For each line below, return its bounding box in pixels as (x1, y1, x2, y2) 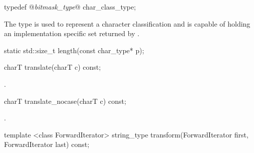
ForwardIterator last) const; (4, 139, 90, 149)
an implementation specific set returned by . (4, 28, 140, 39)
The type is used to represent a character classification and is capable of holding (4, 18, 250, 29)
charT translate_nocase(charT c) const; (4, 95, 126, 106)
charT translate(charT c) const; (4, 62, 101, 72)
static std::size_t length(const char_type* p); (4, 45, 144, 55)
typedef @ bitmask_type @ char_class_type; (4, 2, 136, 12)
